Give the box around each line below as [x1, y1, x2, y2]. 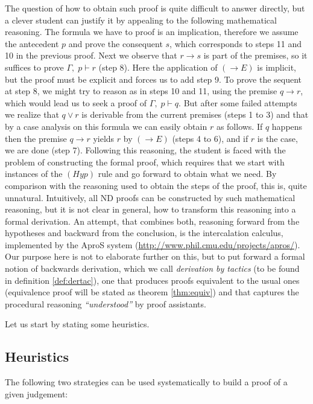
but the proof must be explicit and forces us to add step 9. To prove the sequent [5, 72, 302, 85]
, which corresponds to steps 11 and [169, 37, 302, 50]
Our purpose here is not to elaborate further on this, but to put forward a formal [5, 250, 305, 263]
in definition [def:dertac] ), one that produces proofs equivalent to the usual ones [5, 274, 300, 286]
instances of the [5, 167, 63, 180]
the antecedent [5, 37, 59, 50]
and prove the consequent [68, 37, 163, 50]
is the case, [257, 132, 298, 144]
